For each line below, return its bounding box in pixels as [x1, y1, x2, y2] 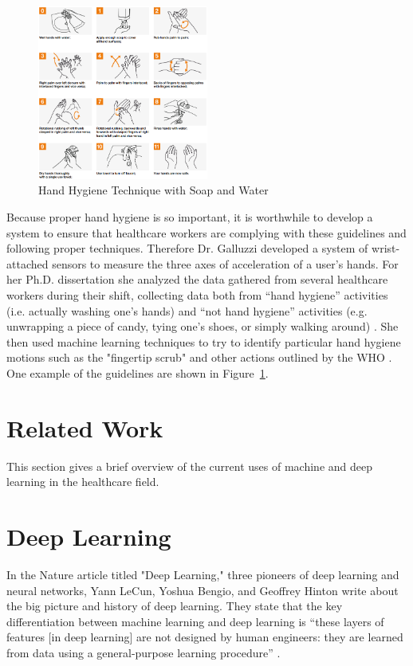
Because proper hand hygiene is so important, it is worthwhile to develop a [6, 208, 373, 225]
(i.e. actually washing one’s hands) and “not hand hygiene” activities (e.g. [6, 302, 368, 319]
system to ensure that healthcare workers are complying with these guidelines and [6, 224, 407, 241]
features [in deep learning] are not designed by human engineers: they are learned [6, 629, 403, 645]
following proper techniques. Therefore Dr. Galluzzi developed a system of [6, 240, 368, 257]
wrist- [372, 240, 400, 257]
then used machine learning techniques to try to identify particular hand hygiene [6, 333, 401, 350]
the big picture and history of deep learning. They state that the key [6, 597, 343, 614]
